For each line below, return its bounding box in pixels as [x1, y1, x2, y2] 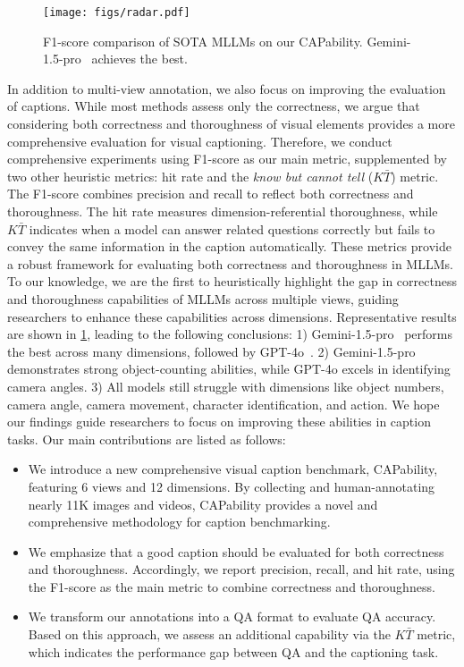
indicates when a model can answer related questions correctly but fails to [29, 219, 435, 238]
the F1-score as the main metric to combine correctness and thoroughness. [28, 577, 435, 595]
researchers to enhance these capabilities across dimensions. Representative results [7, 307, 457, 325]
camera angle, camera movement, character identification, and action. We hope [7, 394, 440, 413]
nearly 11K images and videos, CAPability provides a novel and [28, 494, 378, 513]
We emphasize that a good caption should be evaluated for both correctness [28, 542, 444, 561]
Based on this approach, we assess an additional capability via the [28, 625, 391, 644]
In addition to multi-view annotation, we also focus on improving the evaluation [7, 79, 446, 97]
